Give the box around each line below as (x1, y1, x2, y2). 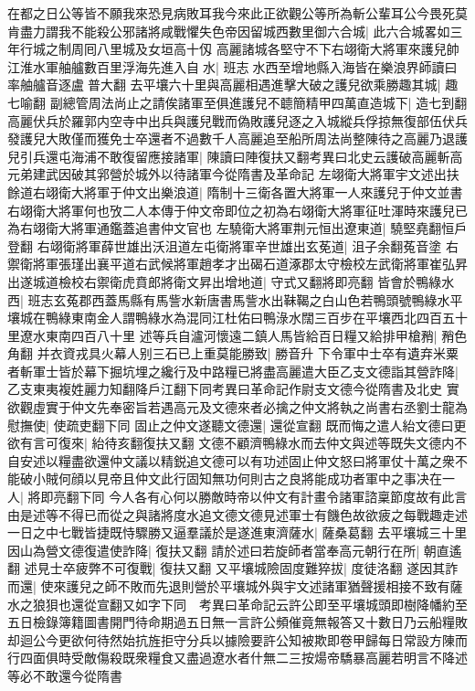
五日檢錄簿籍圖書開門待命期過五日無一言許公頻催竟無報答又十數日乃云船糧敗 (7, 612, 468, 632)
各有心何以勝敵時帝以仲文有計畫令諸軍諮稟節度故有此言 (134, 487, 468, 506)
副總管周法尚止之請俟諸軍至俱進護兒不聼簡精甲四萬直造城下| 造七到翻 (49, 92, 468, 112)
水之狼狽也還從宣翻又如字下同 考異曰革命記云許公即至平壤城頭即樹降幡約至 (7, 594, 468, 613)
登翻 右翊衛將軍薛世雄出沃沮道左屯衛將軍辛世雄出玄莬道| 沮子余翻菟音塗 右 (7, 236, 459, 255)
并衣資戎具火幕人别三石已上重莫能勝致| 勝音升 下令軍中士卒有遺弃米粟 (37, 344, 459, 363)
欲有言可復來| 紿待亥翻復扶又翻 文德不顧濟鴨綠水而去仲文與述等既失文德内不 (7, 433, 468, 452)
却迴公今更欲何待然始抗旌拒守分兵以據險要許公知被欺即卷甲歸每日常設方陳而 (7, 630, 468, 649)
